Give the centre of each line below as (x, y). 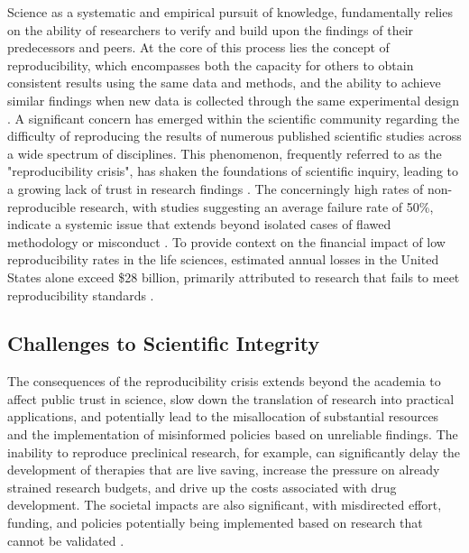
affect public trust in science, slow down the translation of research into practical (231, 398)
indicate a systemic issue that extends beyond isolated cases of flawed (199, 224)
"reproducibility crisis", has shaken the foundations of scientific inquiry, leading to (233, 171)
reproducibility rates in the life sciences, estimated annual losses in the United (223, 259)
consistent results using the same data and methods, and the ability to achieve (224, 83)
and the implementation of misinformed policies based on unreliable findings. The (233, 434)
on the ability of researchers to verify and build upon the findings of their (211, 29)
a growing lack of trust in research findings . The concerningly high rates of (216, 188)
